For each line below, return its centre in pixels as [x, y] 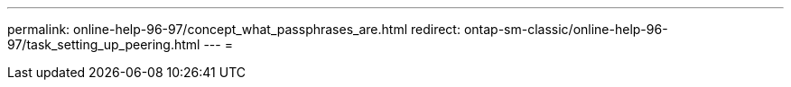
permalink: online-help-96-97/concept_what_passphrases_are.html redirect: [234, 29]
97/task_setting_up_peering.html [104, 44]
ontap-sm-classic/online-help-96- [566, 29]
